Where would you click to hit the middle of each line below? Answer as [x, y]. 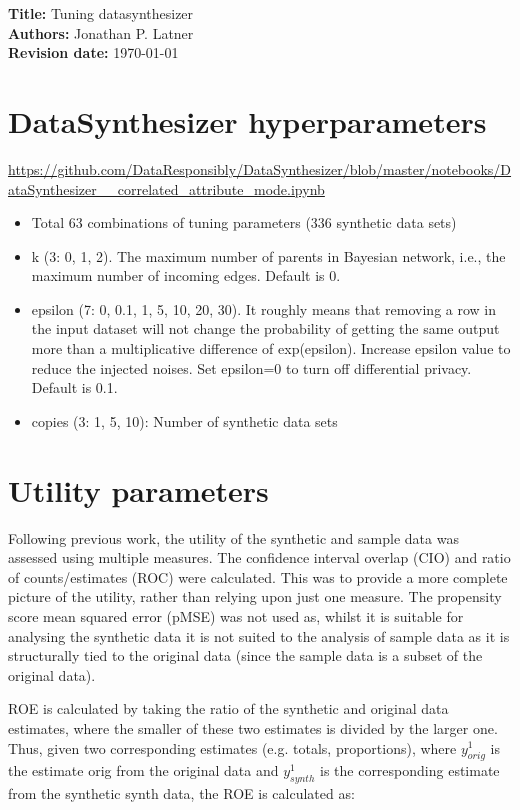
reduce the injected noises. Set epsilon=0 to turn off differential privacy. [251, 367]
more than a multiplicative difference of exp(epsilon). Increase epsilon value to [271, 348]
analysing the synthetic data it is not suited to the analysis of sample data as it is [259, 635]
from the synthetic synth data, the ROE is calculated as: [181, 793]
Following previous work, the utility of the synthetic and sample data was [233, 537]
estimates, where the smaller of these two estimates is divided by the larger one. [253, 727]
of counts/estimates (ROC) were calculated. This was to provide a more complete [258, 576]
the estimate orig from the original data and [143, 770]
